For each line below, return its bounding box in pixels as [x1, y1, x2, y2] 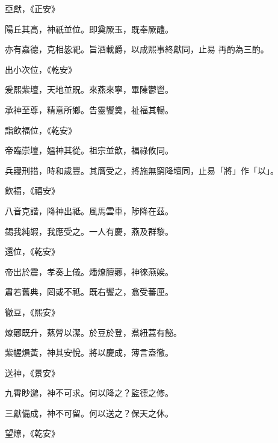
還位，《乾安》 [5, 245, 60, 258]
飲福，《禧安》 [5, 184, 60, 197]
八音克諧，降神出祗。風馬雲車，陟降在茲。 [5, 204, 173, 217]
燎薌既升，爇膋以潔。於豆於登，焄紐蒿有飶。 [5, 326, 182, 338]
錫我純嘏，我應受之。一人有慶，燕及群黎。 [5, 225, 173, 237]
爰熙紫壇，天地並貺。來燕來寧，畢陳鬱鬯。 [5, 83, 173, 96]
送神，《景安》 [5, 366, 60, 379]
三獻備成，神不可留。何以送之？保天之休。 [5, 406, 173, 419]
